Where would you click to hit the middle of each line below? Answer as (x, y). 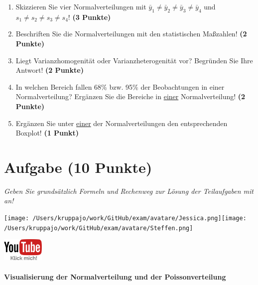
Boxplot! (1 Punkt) (47, 133)
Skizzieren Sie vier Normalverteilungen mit (81, 6)
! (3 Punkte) (89, 17)
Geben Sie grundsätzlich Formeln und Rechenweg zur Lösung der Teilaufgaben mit (129, 191)
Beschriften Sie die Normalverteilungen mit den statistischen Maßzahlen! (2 (131, 34)
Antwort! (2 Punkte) (50, 70)
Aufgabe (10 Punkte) (78, 167)
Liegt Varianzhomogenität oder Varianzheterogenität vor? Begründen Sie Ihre (134, 60)
